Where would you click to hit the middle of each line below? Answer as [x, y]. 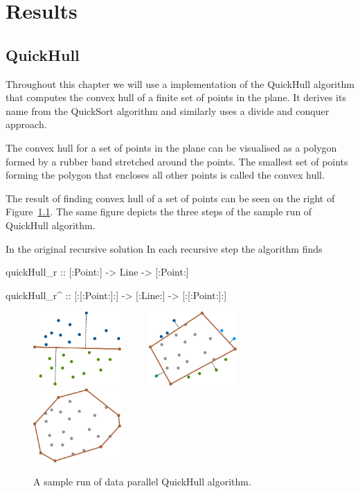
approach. [26, 124]
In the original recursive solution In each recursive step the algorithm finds [164, 248]
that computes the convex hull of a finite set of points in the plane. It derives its [176, 97]
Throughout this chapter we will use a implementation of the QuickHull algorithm [180, 83]
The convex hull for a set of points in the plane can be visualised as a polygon [171, 147]
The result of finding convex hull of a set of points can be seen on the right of [170, 198]
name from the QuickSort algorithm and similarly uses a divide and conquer [168, 110]
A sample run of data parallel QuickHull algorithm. [142, 482]
